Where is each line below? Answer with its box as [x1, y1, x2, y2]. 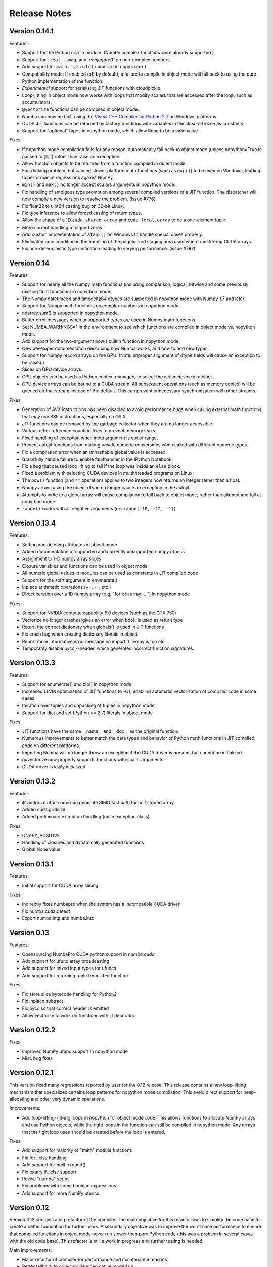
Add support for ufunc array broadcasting [22, 958, 110, 964]
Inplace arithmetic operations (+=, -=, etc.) [22, 584, 111, 590]
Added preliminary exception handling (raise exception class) [22, 813, 150, 819]
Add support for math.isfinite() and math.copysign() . [22, 64, 148, 70]
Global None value [22, 846, 61, 852]
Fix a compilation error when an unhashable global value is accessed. [22, 449, 167, 455]
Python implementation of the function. [22, 78, 104, 84]
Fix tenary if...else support [22, 1169, 77, 1175]
